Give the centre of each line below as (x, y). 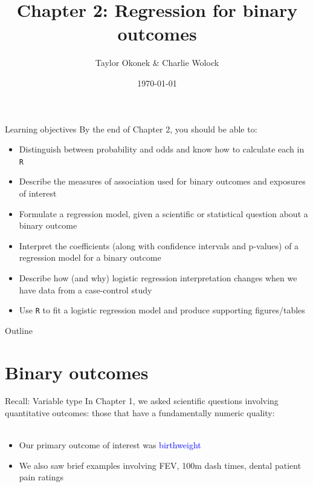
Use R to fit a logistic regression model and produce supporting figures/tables (162, 310)
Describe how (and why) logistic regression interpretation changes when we (158, 277)
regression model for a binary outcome (90, 257)
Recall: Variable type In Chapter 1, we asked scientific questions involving (142, 401)
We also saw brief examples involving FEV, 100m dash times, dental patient (160, 465)
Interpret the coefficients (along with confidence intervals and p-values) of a (159, 245)
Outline (19, 330)
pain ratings (41, 477)
